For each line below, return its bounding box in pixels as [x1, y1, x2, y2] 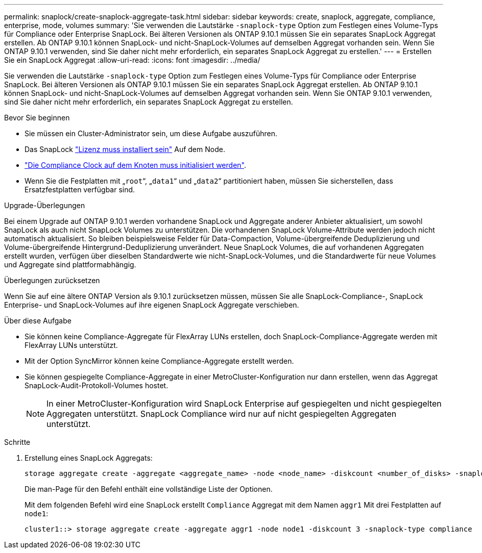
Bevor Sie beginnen [4, 113, 70, 122]
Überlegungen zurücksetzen [4, 276, 100, 285]
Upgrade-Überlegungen [4, 201, 85, 210]
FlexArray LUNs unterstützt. [25, 341, 118, 349]
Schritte [4, 438, 31, 446]
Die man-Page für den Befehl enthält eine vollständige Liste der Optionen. [25, 485, 273, 493]
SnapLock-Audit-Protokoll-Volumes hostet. [25, 381, 168, 390]
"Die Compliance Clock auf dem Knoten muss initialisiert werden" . [25, 161, 246, 169]
